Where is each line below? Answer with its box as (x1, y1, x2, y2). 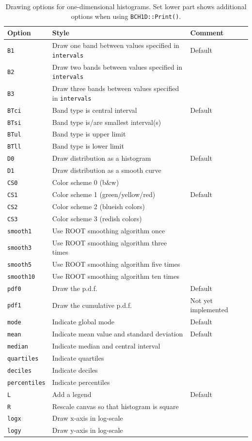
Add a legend (52, 389, 92, 399)
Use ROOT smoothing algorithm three (52, 237, 167, 247)
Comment (190, 28, 224, 38)
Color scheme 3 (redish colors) (52, 213, 142, 223)
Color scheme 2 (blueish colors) (52, 201, 145, 211)
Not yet (190, 295, 213, 305)
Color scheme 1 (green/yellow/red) (52, 189, 156, 199)
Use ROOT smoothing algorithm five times (52, 259, 180, 269)
